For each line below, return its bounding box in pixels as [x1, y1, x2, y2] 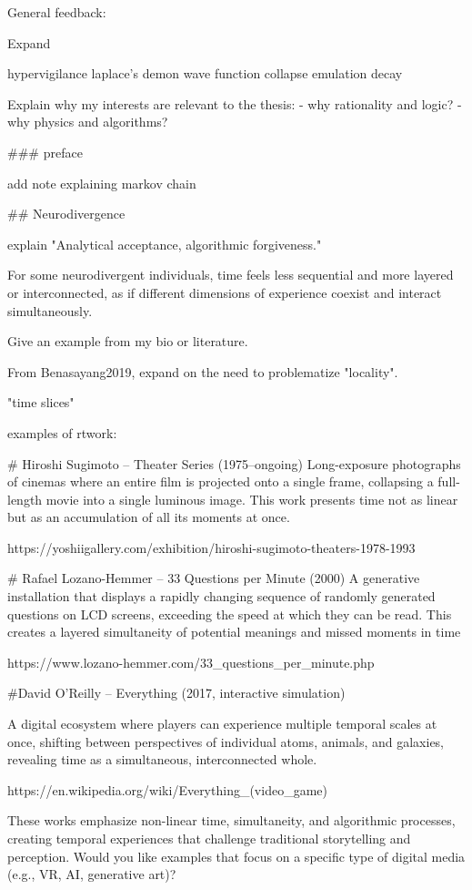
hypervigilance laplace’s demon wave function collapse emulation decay [7, 64, 403, 83]
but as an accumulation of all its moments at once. [7, 507, 290, 527]
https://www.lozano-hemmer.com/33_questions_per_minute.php [7, 652, 375, 671]
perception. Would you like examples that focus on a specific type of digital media [7, 846, 466, 865]
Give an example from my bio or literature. [7, 332, 248, 351]
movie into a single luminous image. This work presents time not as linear [45, 489, 458, 508]
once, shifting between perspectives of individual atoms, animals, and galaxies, [7, 731, 445, 751]
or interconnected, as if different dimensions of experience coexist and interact [7, 282, 442, 302]
